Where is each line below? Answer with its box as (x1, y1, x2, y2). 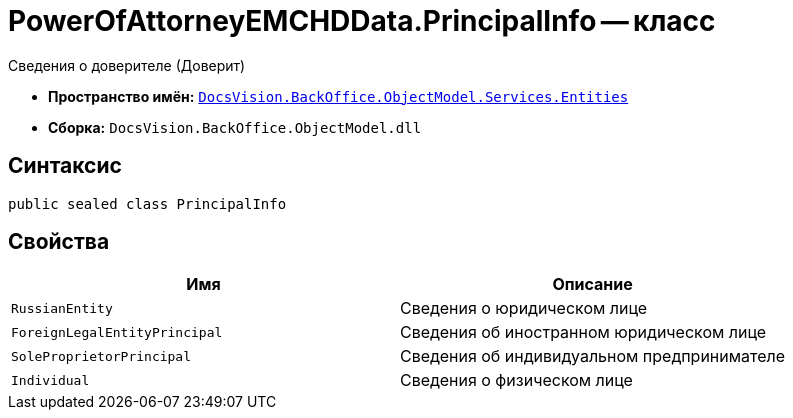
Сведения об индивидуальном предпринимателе (400, 346, 786, 367)
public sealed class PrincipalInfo (8, 195, 287, 212)
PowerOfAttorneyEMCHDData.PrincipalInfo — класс (8, 4, 716, 38)
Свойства (8, 229, 110, 255)
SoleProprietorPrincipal (11, 348, 192, 364)
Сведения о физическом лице (400, 370, 633, 391)
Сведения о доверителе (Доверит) (8, 56, 246, 74)
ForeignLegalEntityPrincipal (11, 324, 223, 340)
